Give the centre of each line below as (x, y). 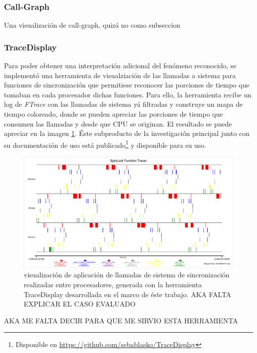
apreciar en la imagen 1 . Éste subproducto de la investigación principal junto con (127, 133)
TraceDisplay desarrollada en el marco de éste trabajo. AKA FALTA (128, 294)
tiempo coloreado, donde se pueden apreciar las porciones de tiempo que (113, 114)
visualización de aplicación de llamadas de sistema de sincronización (127, 275)
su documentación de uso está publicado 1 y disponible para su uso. (105, 144)
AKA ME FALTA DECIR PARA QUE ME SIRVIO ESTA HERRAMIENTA (121, 320)
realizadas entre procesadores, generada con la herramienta (113, 285)
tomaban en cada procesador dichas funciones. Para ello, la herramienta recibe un (128, 94)
